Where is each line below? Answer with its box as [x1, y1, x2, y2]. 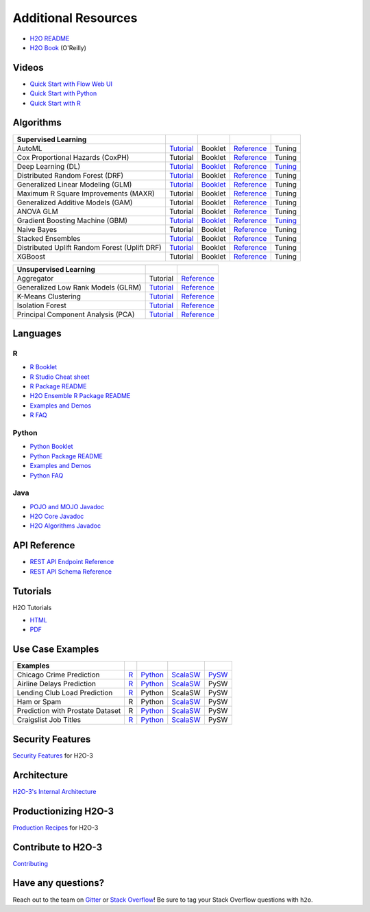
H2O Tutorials [12, 603, 52, 611]
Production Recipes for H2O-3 [12, 823, 99, 832]
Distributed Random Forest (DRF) [16, 170, 124, 180]
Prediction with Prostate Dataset [16, 706, 121, 716]
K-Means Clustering [16, 292, 82, 301]
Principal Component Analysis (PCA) [16, 309, 135, 319]
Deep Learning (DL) [16, 161, 81, 171]
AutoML [16, 143, 42, 153]
